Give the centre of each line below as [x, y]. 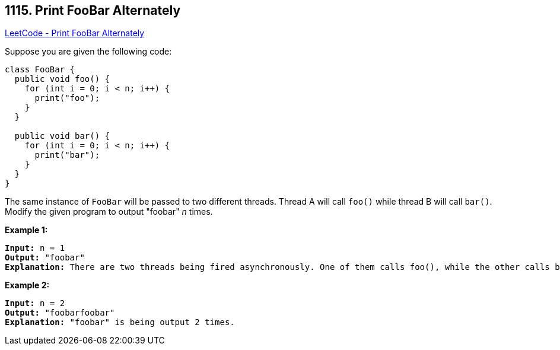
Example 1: [26, 230]
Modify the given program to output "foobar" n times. [109, 212]
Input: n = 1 [35, 248]
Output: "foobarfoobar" [60, 313]
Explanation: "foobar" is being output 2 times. [120, 322]
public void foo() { [62, 79]
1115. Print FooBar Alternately [93, 10]
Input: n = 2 [35, 303]
